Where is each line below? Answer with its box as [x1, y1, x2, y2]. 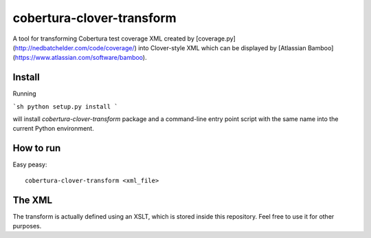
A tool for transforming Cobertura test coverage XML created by [12, 34, 195, 43]
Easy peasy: [12, 160, 47, 169]
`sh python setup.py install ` [12, 102, 118, 110]
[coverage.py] [196, 34, 236, 43]
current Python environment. [12, 125, 94, 133]
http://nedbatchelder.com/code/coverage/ [14, 43, 135, 52]
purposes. [12, 222, 42, 230]
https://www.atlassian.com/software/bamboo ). [14, 54, 147, 62]
